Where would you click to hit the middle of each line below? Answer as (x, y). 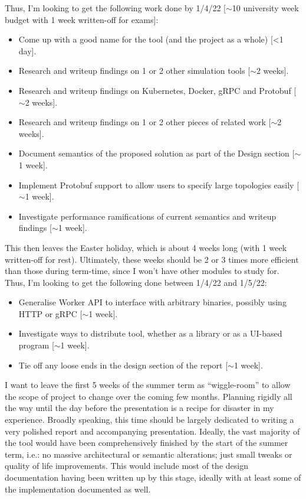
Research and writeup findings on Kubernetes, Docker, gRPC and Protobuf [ (157, 90)
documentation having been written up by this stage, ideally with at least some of (153, 477)
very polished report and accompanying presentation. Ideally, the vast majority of (152, 431)
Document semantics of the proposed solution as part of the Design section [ (157, 153)
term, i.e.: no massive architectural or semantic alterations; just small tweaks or (149, 454)
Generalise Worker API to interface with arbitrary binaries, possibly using (152, 302)
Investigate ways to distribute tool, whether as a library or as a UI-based (150, 333)
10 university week (265, 8)
